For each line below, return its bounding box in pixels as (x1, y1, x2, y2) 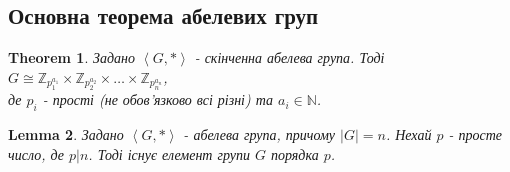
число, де (8, 143, 64, 164)
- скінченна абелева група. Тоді (194, 47, 385, 68)
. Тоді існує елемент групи (88, 143, 250, 164)
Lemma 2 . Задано (8, 124, 124, 145)
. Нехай (385, 124, 432, 145)
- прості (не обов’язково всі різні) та (42, 89, 274, 110)
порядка (271, 143, 319, 164)
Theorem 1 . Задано (8, 47, 135, 68)
